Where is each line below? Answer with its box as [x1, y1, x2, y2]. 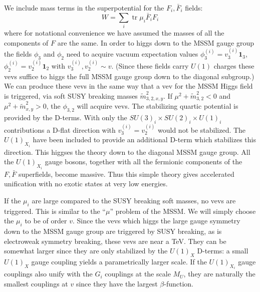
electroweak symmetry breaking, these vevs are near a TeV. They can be [4, 235, 226, 246]
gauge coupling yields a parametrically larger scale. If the [31, 256, 207, 267]
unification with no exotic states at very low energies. [4, 178, 168, 189]
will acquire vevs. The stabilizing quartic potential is [77, 101, 238, 111]
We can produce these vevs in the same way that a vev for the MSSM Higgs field [4, 81, 253, 91]
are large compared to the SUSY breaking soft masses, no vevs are [32, 195, 236, 205]
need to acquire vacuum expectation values [66, 49, 198, 59]
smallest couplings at [4, 278, 68, 289]
